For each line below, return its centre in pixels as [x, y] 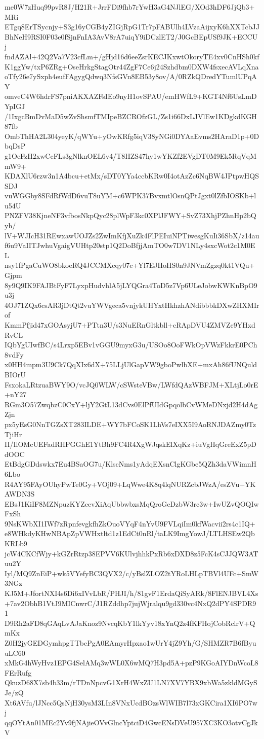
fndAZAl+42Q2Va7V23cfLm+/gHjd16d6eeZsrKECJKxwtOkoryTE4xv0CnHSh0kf [132, 56]
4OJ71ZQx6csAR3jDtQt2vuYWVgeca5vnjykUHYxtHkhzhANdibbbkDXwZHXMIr [132, 305]
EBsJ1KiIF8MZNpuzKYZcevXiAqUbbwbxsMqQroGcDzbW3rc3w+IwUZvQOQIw [132, 503]
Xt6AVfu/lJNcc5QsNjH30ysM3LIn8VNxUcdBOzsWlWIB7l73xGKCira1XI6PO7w [131, 702]
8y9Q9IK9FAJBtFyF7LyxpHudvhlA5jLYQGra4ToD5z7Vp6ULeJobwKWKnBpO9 [131, 285]
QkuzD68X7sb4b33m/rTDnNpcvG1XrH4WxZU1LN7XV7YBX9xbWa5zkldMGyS [131, 682]
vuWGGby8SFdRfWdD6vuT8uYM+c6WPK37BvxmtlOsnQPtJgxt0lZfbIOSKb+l [130, 196]
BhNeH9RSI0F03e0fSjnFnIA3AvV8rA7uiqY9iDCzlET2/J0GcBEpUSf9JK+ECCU [131, 36]
